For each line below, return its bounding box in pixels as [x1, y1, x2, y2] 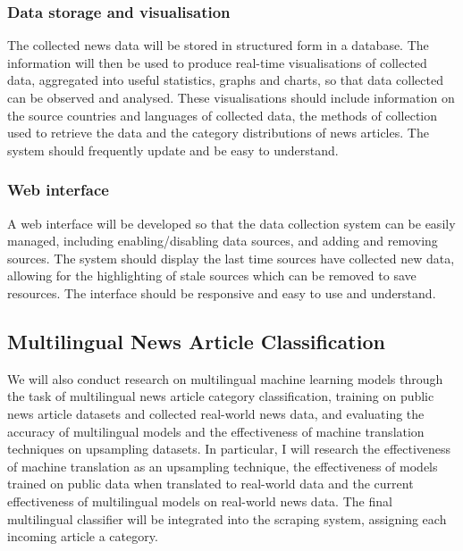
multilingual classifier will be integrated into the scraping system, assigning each [7, 509, 447, 528]
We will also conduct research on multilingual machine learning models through [7, 369, 443, 388]
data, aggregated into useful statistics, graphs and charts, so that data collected [7, 71, 443, 89]
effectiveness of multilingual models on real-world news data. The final [7, 491, 392, 510]
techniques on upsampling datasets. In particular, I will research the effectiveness [7, 439, 451, 458]
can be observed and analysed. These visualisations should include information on [7, 88, 455, 106]
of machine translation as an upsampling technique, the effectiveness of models [7, 456, 438, 475]
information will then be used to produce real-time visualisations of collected [7, 53, 427, 71]
